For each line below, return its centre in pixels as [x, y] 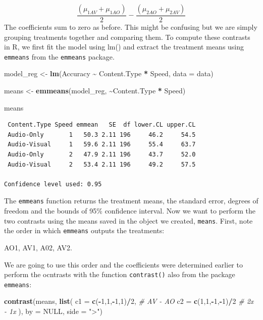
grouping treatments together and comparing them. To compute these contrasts [127, 37]
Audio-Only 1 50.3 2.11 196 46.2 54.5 [102, 135]
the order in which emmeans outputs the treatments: [84, 230]
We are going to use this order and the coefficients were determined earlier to [123, 264]
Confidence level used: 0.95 [53, 184]
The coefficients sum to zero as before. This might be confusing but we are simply [131, 27]
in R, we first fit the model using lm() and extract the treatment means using [124, 47]
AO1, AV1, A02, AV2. [38, 247]
